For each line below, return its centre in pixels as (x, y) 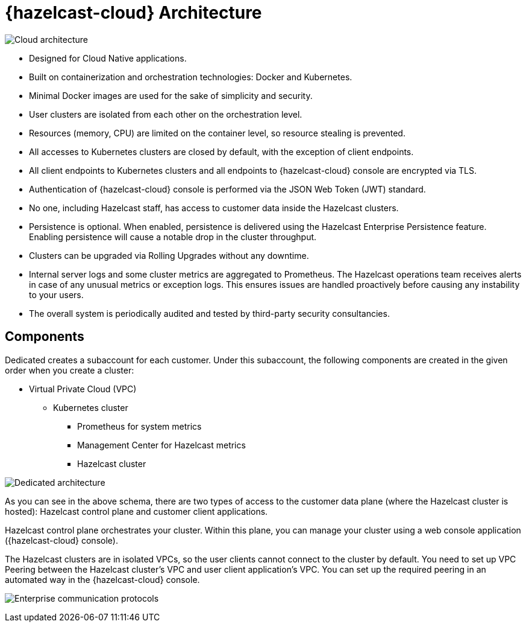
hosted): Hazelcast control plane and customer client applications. (136, 511)
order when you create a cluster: (70, 370)
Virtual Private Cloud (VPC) (83, 389)
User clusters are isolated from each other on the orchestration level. (166, 114)
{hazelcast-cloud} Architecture (133, 13)
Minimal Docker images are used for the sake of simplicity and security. (171, 95)
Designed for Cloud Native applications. (108, 58)
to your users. (56, 294)
